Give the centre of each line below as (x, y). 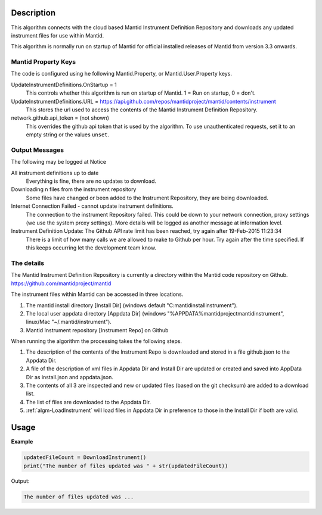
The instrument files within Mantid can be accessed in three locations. (97, 294)
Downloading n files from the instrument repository (74, 189)
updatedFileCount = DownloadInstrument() (85, 458)
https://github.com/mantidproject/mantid (61, 283)
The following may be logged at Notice (59, 162)
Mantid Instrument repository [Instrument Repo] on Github (97, 330)
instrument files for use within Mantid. (58, 35)
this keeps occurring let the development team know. (91, 248)
